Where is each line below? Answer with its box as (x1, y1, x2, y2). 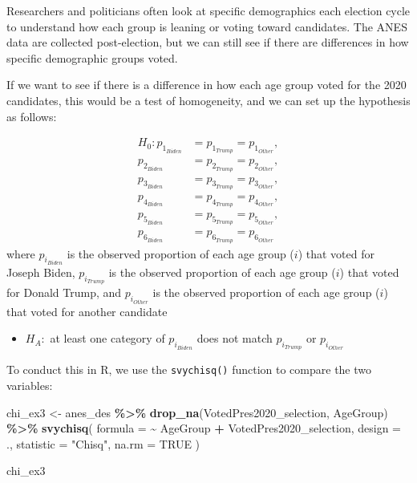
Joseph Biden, (6, 264, 75, 280)
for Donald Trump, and (6, 284, 122, 301)
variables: (6, 377, 53, 394)
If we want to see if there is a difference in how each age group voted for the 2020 (6, 76, 407, 93)
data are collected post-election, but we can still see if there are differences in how (6, 34, 409, 51)
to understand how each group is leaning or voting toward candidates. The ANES (6, 18, 407, 34)
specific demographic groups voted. (6, 49, 178, 66)
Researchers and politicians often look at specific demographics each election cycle (6, 2, 411, 18)
